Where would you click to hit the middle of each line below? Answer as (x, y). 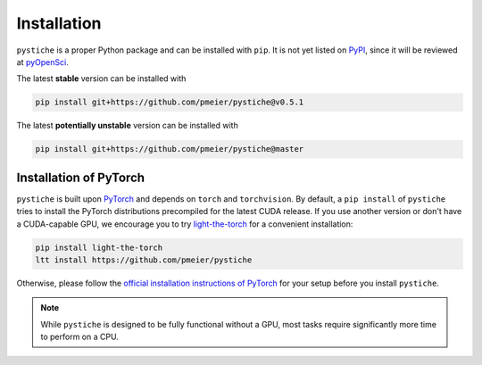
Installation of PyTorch (81, 177)
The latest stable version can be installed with (101, 79)
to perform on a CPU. (80, 337)
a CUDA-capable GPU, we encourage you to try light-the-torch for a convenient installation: (185, 224)
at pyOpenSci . (42, 62)
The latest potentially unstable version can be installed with (127, 126)
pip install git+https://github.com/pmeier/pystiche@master (170, 149)
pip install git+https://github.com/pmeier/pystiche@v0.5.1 (170, 102)
